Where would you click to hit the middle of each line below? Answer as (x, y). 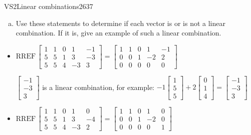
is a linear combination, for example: (98, 87)
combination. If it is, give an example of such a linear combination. (118, 33)
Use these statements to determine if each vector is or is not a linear (120, 23)
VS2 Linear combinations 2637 (49, 6)
